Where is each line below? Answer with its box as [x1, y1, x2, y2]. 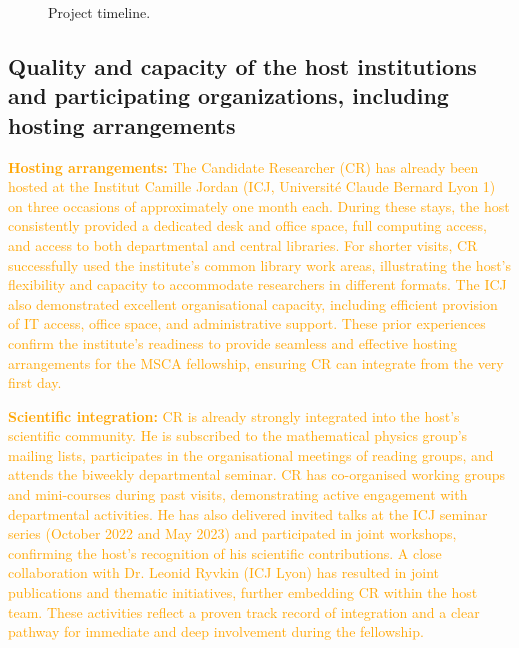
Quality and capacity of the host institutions [8, 50, 477, 81]
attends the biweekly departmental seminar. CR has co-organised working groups [8, 464, 505, 485]
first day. [8, 372, 62, 393]
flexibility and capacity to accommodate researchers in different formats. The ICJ [8, 274, 507, 295]
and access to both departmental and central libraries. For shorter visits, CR [8, 234, 478, 255]
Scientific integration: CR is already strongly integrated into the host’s [8, 405, 460, 426]
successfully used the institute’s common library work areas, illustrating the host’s [8, 254, 512, 275]
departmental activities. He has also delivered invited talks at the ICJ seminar [8, 503, 488, 524]
